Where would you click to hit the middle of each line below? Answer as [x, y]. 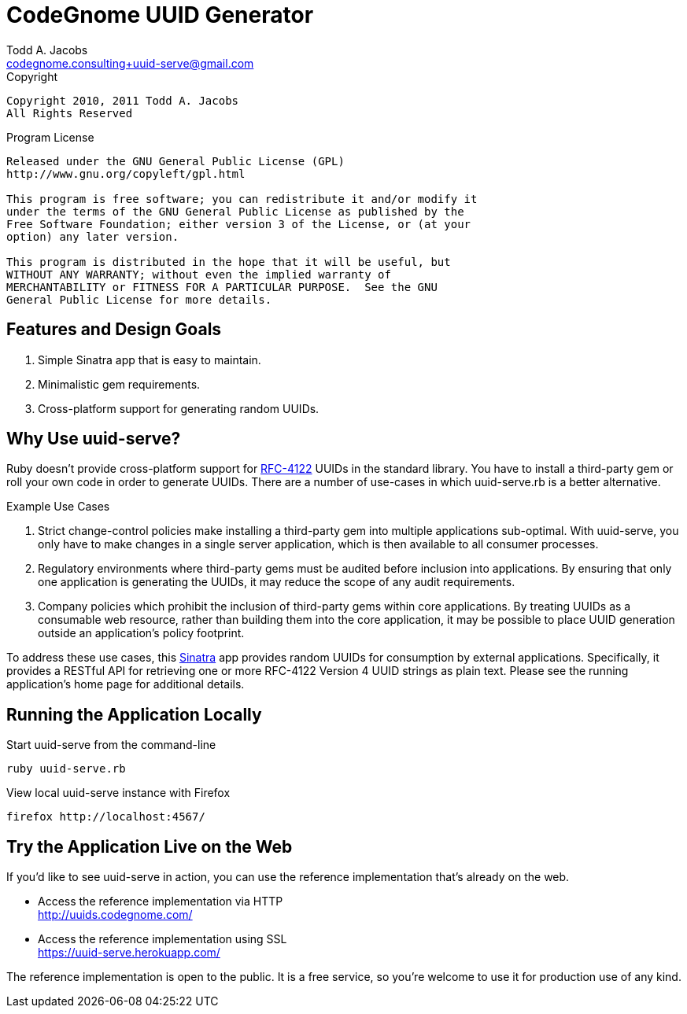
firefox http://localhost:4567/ [106, 817]
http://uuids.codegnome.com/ [115, 915]
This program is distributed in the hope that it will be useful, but [229, 262]
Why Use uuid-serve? [94, 439]
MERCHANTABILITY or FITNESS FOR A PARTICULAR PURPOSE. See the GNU [222, 287]
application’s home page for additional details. [126, 684]
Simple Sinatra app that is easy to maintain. [150, 360]
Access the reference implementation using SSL [163, 939]
